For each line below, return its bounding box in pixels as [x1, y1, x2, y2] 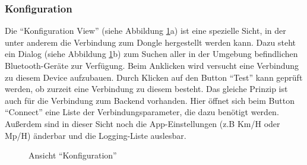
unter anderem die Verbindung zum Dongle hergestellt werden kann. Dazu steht [5, 36, 296, 48]
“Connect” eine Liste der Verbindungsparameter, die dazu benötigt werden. [5, 106, 279, 118]
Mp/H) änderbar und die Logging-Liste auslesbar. [5, 129, 186, 141]
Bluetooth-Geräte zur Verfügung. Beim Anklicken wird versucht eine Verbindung [5, 59, 299, 71]
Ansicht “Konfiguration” [29, 149, 117, 161]
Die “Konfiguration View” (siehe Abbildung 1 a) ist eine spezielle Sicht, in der [5, 24, 286, 37]
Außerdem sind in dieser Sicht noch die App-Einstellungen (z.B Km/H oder [5, 117, 280, 129]
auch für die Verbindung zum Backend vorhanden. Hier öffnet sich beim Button [5, 94, 295, 106]
